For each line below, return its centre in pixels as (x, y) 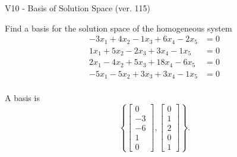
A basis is (22, 98)
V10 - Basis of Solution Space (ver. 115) (78, 8)
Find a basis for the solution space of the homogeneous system (118, 28)
